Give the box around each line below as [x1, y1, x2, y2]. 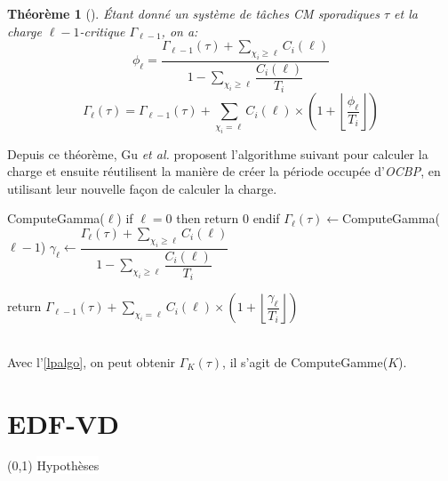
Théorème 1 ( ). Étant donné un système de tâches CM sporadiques [7, 4, 380, 22]
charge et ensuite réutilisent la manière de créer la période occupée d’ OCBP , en [7, 162, 441, 180]
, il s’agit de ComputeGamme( [222, 352, 388, 371]
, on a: [161, 21, 198, 40]
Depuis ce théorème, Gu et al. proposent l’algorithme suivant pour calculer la [7, 144, 428, 163]
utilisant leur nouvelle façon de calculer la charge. [7, 179, 277, 197]
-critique [79, 21, 125, 40]
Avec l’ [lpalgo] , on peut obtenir [7, 352, 176, 371]
